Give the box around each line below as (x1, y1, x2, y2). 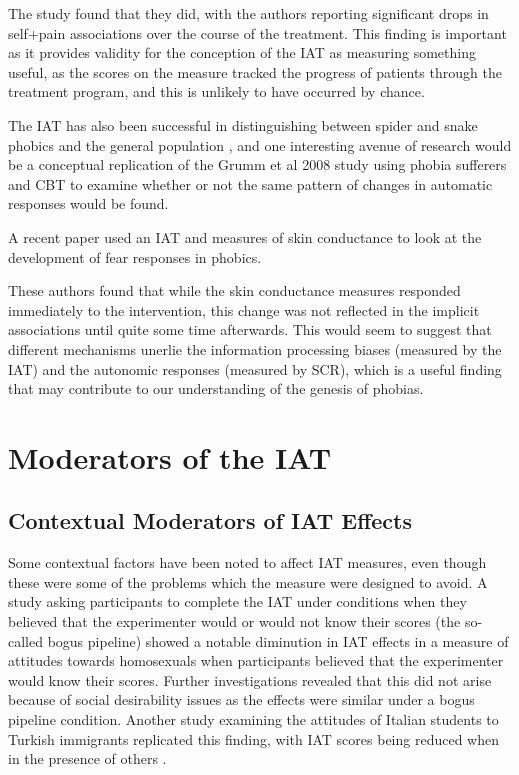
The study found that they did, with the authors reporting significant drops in (8, 3, 489, 23)
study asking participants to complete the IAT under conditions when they (8, 591, 467, 612)
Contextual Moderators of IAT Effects (8, 505, 413, 536)
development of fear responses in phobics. (8, 246, 262, 267)
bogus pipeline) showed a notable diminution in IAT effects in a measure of (47, 630, 509, 651)
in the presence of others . (8, 748, 167, 769)
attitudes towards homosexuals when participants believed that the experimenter (8, 650, 504, 671)
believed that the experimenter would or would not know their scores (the (8, 611, 461, 632)
